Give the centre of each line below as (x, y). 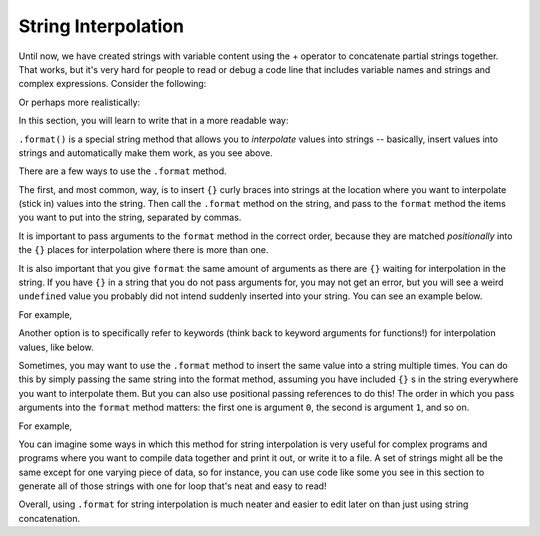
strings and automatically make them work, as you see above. (146, 152)
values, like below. (56, 347)
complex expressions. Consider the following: (112, 84)
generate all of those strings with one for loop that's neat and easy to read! (172, 486)
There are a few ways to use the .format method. (122, 171)
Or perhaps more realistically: (79, 102)
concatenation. (49, 518)
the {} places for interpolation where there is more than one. (143, 250)
